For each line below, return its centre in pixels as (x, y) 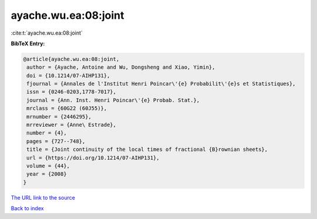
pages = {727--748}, (56, 141)
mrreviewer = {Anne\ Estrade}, (72, 125)
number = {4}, (47, 133)
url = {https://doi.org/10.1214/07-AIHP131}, (93, 158)
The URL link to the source (43, 197)
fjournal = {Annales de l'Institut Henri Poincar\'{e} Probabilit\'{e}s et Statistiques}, (161, 84)
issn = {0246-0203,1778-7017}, (72, 92)
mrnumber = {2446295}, (59, 117)
